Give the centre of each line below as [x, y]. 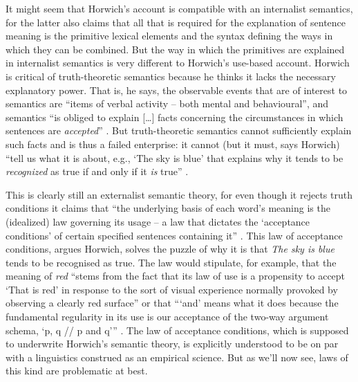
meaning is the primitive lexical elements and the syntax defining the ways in [169, 36]
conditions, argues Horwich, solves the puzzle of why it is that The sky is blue [170, 249]
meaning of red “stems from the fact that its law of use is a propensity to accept [176, 276]
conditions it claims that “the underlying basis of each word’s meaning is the [168, 208]
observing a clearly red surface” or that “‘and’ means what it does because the [172, 303]
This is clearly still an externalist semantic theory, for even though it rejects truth [179, 194]
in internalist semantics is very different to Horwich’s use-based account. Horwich [178, 63]
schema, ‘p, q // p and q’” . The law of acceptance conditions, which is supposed [177, 330]
